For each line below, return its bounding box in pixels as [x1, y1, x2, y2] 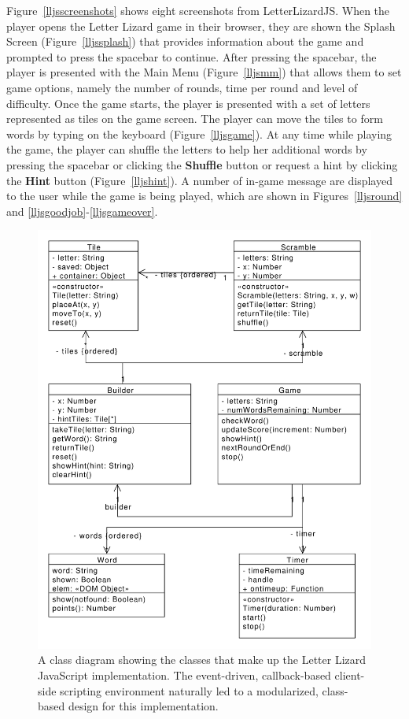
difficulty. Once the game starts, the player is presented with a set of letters [6, 95, 370, 111]
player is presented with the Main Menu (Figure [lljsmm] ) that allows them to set [6, 64, 402, 80]
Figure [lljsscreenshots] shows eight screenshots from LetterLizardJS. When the [6, 2, 390, 18]
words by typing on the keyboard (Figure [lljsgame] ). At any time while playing [6, 125, 392, 142]
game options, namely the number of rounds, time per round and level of [6, 79, 358, 95]
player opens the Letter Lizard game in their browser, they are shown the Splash [6, 17, 396, 34]
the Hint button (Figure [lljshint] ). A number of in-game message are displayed [6, 172, 392, 188]
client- [334, 667, 365, 684]
